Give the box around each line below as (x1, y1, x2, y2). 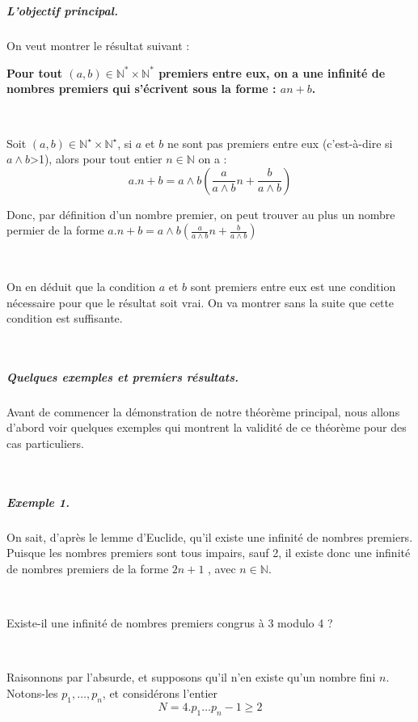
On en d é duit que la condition (6, 277, 155, 294)
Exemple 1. (6, 493, 70, 510)
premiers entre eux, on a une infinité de (158, 64, 386, 81)
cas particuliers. (6, 435, 84, 452)
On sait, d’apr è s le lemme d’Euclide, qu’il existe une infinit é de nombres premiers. (6, 528, 413, 545)
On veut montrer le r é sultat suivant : (6, 37, 190, 54)
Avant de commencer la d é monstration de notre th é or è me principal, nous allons (6, 403, 400, 420)
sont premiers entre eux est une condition (190, 277, 396, 294)
